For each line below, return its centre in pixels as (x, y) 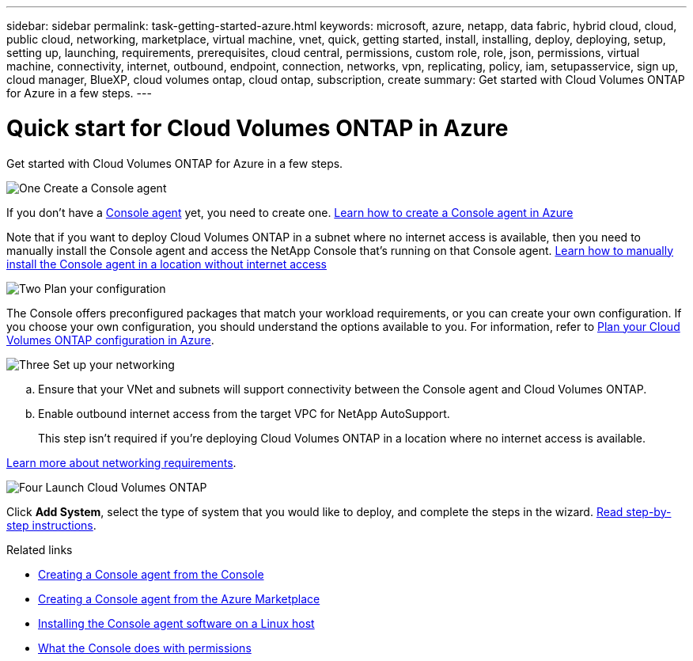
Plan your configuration (105, 288)
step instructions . (51, 525)
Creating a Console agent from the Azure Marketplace (179, 598)
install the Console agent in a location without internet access (167, 264)
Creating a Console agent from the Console (151, 574)
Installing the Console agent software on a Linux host (176, 623)
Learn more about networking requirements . (121, 462)
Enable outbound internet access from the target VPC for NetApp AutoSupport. (244, 413)
